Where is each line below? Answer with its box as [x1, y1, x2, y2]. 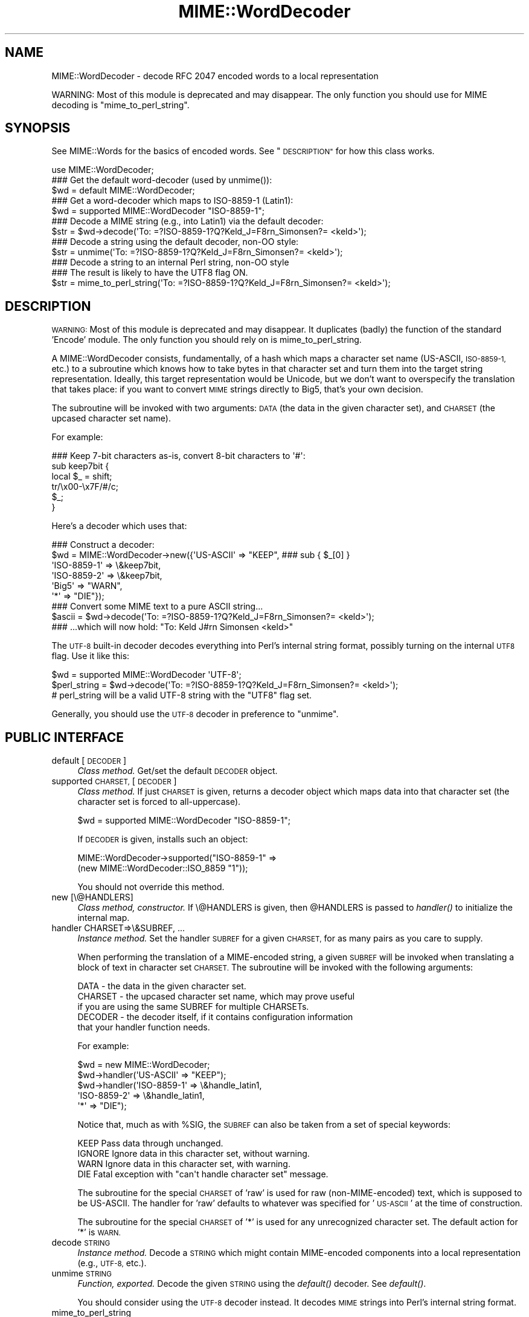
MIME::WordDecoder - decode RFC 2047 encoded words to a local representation [51, 70, 379, 81]
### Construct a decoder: [51, 539, 155, 550]
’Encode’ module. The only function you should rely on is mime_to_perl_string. [51, 334, 362, 345]
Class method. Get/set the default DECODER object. [77, 766, 278, 776]
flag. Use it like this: [51, 651, 130, 662]
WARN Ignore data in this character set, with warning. [77, 1159, 290, 1169]
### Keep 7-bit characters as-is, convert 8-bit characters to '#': [51, 450, 306, 461]
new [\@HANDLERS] [51, 892, 133, 903]
